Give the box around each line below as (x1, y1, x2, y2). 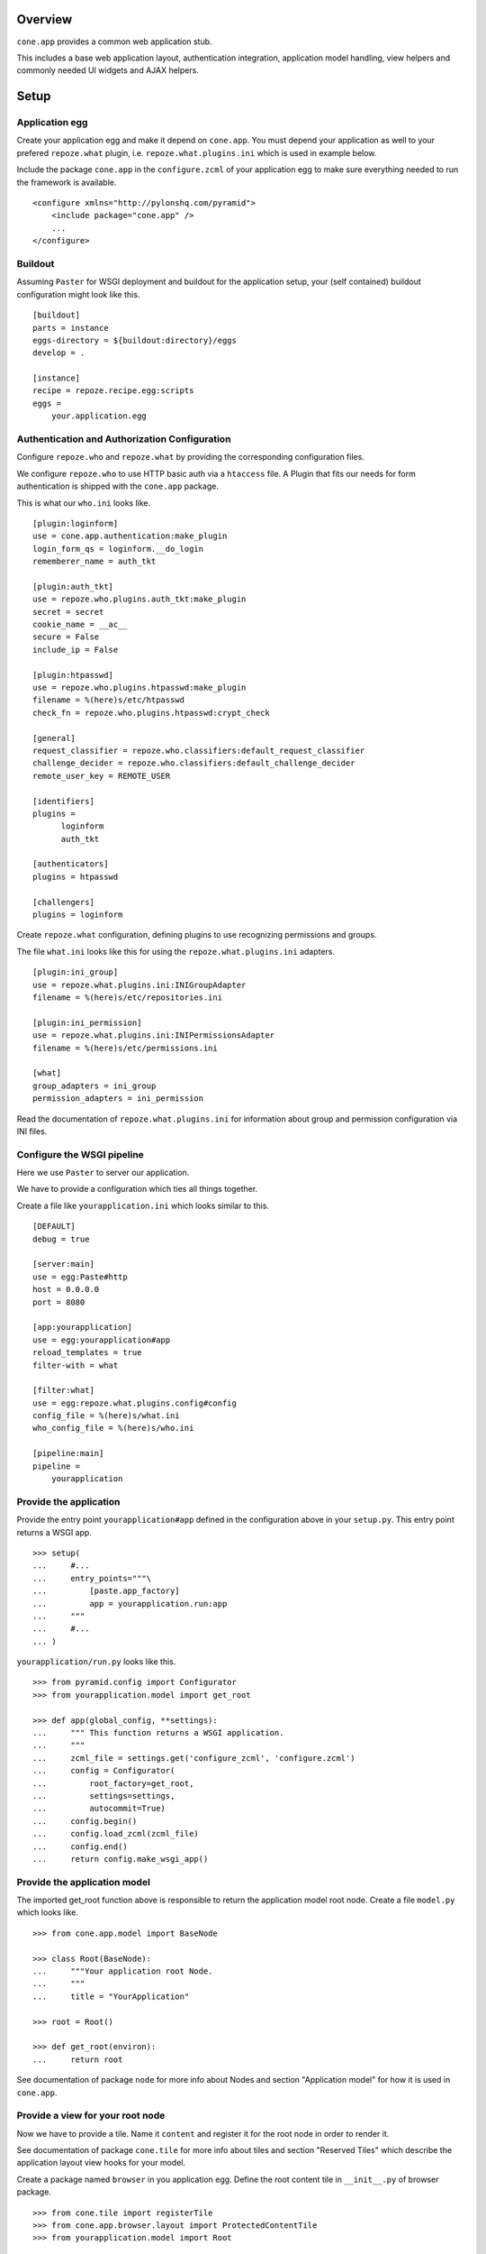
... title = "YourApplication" (32, 1991, 190, 2002)
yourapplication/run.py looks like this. (16, 1656, 176, 1667)
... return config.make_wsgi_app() (32, 1854, 209, 1864)
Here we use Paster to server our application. (16, 1168, 190, 1178)
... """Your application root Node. (32, 1966, 213, 1976)
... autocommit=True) (32, 1803, 166, 1814)
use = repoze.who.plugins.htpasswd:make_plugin (32, 683, 247, 693)
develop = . (32, 348, 85, 358)
